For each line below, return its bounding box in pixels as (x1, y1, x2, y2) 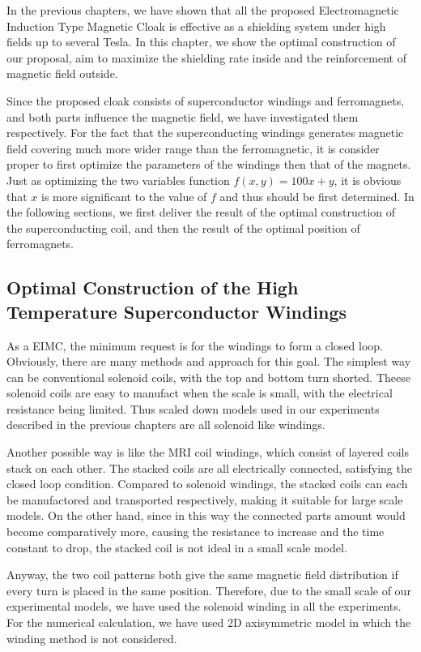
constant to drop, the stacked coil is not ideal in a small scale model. (6, 538, 347, 555)
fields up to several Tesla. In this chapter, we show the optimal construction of (6, 33, 396, 50)
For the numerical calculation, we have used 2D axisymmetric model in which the (6, 614, 411, 630)
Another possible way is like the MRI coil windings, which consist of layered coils (6, 444, 409, 461)
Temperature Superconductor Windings (6, 298, 347, 324)
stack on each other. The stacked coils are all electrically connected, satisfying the (6, 459, 412, 476)
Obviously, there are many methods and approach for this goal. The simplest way (6, 353, 411, 370)
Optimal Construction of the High (6, 275, 299, 300)
